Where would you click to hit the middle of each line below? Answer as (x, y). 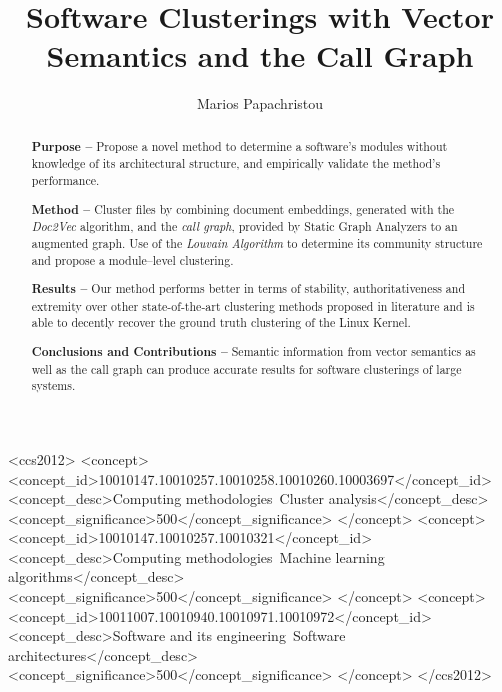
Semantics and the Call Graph (260, 55)
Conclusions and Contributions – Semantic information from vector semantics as (253, 351)
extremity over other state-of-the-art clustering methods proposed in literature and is (253, 305)
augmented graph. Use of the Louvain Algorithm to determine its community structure (257, 242)
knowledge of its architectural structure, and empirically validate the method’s (236, 163)
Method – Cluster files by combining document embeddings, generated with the (243, 209)
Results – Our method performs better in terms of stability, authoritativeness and (248, 289)
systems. (53, 385)
